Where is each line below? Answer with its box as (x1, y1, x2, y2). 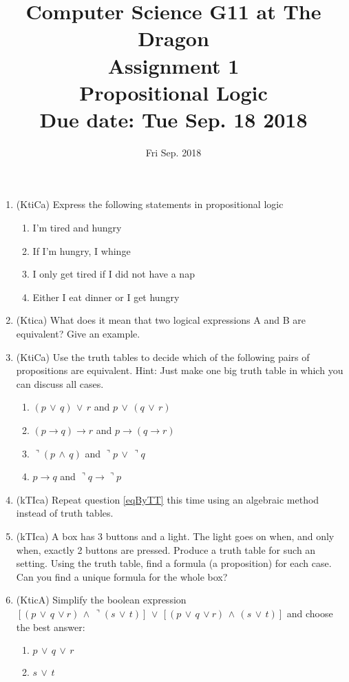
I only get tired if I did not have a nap (32, 267, 195, 281)
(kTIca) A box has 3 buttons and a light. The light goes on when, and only (16, 528, 335, 543)
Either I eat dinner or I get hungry (32, 289, 180, 304)
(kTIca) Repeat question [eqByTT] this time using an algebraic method (16, 492, 319, 506)
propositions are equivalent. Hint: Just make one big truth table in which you (16, 363, 343, 378)
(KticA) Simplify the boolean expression (16, 592, 187, 607)
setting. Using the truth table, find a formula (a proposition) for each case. (16, 556, 332, 570)
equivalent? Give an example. (16, 327, 140, 341)
